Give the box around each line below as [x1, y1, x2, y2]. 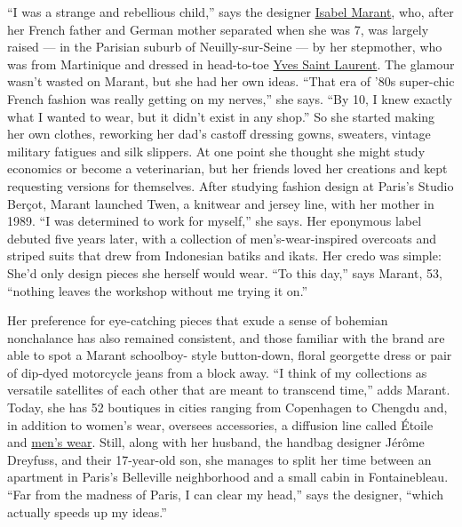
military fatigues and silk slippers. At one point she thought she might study [7, 141, 426, 160]
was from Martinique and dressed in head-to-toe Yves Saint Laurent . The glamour [7, 54, 455, 73]
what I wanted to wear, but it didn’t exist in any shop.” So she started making [7, 107, 435, 125]
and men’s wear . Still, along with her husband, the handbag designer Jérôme [7, 433, 425, 451]
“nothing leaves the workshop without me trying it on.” [7, 281, 308, 299]
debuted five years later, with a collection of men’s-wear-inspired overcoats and [7, 228, 437, 247]
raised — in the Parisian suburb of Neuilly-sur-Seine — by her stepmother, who [7, 37, 442, 56]
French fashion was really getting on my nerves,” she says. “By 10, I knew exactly [7, 89, 453, 108]
